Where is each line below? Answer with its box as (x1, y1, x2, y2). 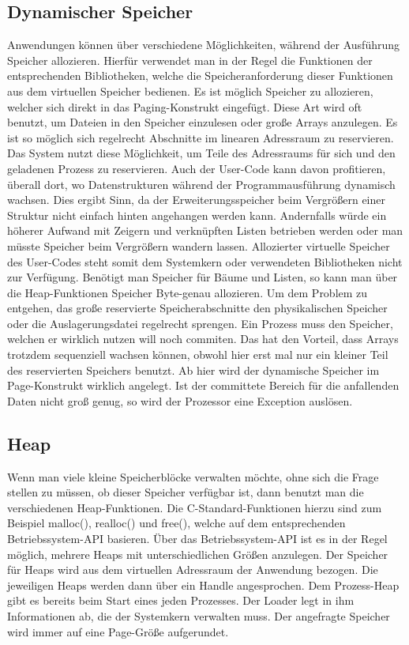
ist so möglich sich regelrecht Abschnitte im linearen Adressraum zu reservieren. (7, 129, 394, 145)
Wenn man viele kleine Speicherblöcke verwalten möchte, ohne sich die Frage (7, 468, 379, 485)
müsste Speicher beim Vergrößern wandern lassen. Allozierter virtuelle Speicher (7, 237, 390, 254)
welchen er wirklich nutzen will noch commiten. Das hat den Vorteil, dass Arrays (7, 330, 399, 347)
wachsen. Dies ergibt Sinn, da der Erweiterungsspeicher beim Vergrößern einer (7, 191, 385, 208)
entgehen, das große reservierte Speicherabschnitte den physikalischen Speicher (7, 300, 388, 316)
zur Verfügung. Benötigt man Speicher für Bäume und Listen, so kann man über (7, 269, 398, 285)
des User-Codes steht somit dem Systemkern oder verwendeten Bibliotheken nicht (7, 253, 403, 270)
